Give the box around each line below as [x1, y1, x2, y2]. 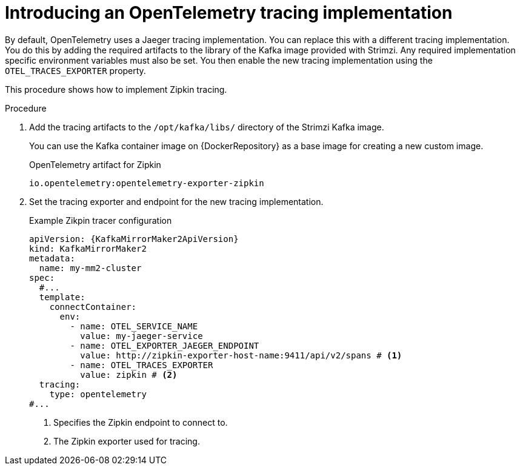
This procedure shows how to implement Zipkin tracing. [5, 84, 227, 95]
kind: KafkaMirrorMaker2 [29, 243, 147, 253]
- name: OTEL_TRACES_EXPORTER [70, 360, 213, 370]
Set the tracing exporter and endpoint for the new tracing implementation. [29, 196, 324, 207]
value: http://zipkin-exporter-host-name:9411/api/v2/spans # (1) [80, 350, 402, 360]
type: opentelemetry [49, 389, 147, 399]
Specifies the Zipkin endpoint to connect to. [53, 417, 228, 428]
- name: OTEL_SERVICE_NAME [70, 321, 198, 331]
